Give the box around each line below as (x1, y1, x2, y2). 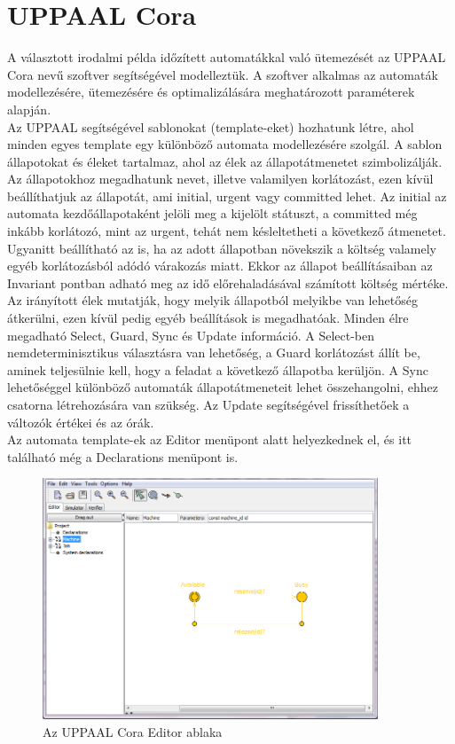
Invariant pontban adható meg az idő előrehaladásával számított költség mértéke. (7, 273, 449, 292)
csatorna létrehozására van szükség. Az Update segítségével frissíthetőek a (7, 395, 410, 413)
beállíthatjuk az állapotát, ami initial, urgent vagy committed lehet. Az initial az (7, 186, 447, 205)
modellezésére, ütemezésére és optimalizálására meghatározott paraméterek (7, 82, 415, 101)
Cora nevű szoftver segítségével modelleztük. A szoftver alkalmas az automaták (7, 65, 438, 83)
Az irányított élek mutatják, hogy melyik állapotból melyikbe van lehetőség (7, 291, 418, 309)
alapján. (7, 99, 51, 118)
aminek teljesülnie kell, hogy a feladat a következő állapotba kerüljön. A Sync (7, 360, 428, 379)
